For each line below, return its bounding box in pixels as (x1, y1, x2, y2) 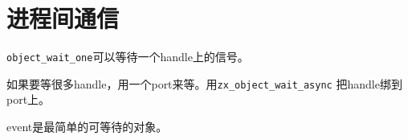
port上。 (6, 91, 51, 108)
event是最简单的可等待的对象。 (6, 118, 168, 135)
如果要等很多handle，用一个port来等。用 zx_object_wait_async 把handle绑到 (6, 75, 402, 92)
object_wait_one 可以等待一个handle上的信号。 (6, 48, 249, 65)
